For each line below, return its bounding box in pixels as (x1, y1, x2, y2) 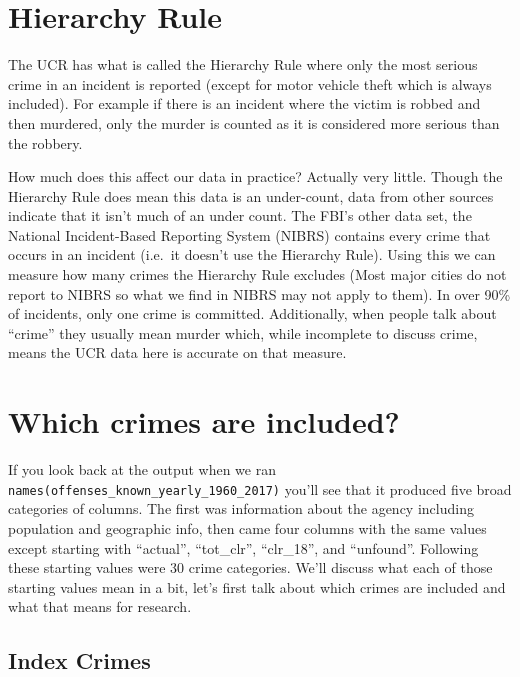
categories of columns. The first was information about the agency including (8, 498, 474, 519)
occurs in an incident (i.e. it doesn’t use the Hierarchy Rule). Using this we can (8, 244, 496, 265)
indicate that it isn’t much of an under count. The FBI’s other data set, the (8, 205, 472, 226)
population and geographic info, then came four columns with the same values (8, 518, 487, 538)
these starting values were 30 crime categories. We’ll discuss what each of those (8, 557, 493, 578)
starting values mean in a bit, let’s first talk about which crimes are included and (8, 576, 506, 597)
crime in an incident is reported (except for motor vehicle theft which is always (8, 73, 492, 94)
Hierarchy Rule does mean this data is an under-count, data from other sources (8, 185, 494, 206)
